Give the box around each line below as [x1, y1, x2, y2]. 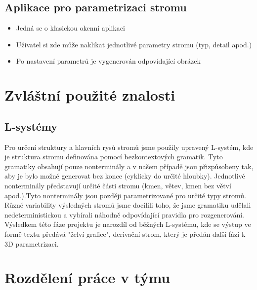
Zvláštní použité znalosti [4, 85, 175, 105]
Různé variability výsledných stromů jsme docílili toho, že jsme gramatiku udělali [4, 200, 251, 210]
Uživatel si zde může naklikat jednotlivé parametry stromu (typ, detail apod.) [16, 39, 252, 49]
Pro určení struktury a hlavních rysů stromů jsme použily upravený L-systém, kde [4, 142, 254, 152]
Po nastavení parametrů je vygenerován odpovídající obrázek [16, 56, 201, 66]
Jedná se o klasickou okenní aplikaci [16, 23, 125, 33]
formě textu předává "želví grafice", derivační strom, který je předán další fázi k [4, 228, 246, 239]
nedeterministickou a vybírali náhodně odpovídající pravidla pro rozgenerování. [4, 209, 244, 219]
